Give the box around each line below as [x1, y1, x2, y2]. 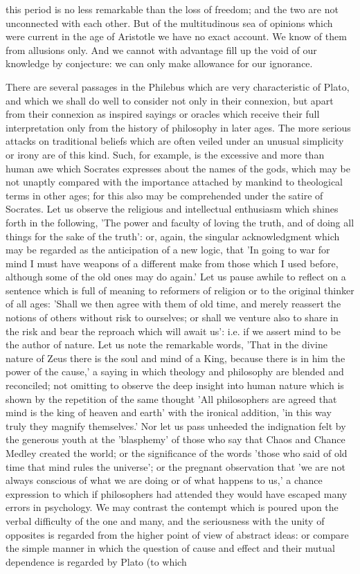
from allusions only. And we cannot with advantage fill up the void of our [6, 42, 317, 57]
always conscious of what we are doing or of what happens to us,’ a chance [6, 473, 323, 487]
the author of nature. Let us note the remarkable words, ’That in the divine [6, 337, 327, 352]
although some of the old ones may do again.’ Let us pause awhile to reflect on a [6, 269, 346, 284]
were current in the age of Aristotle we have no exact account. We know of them [6, 29, 347, 44]
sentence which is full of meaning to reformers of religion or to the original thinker [6, 282, 354, 297]
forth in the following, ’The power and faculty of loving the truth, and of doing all [6, 215, 354, 229]
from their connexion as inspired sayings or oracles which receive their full [6, 107, 320, 121]
